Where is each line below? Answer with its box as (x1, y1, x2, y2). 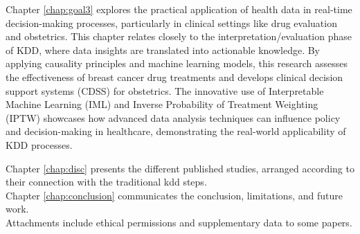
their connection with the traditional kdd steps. (6, 174, 207, 189)
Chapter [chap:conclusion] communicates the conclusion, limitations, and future (6, 188, 343, 202)
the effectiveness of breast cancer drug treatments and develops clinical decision (6, 69, 343, 84)
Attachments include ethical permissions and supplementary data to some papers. (6, 215, 352, 229)
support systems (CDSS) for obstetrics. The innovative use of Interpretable (6, 83, 324, 98)
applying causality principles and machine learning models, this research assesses (6, 56, 348, 71)
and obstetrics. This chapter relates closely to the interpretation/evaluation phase (6, 29, 352, 44)
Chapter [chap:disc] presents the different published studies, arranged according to (6, 161, 354, 175)
